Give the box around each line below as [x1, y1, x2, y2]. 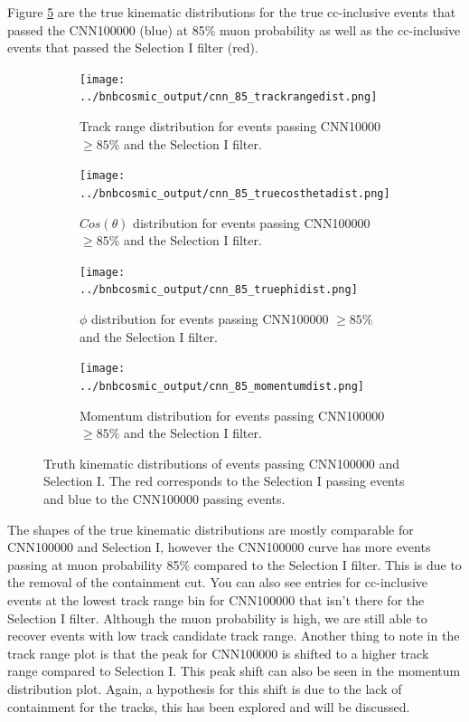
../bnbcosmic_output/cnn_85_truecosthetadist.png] [80, 186, 390, 200]
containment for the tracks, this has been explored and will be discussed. [7, 697, 410, 716]
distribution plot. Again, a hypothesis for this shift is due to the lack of [7, 679, 402, 698]
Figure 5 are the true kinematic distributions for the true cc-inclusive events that [7, 3, 456, 21]
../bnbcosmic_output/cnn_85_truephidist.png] [80, 283, 358, 297]
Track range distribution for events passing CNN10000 [80, 117, 380, 136]
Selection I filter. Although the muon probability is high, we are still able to [7, 608, 427, 627]
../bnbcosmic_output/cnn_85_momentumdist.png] [80, 379, 364, 393]
